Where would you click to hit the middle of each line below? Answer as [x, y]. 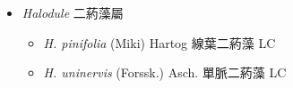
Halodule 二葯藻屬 [73, 12]
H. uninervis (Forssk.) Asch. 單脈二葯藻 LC [165, 72]
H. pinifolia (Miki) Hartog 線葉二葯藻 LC [159, 42]
